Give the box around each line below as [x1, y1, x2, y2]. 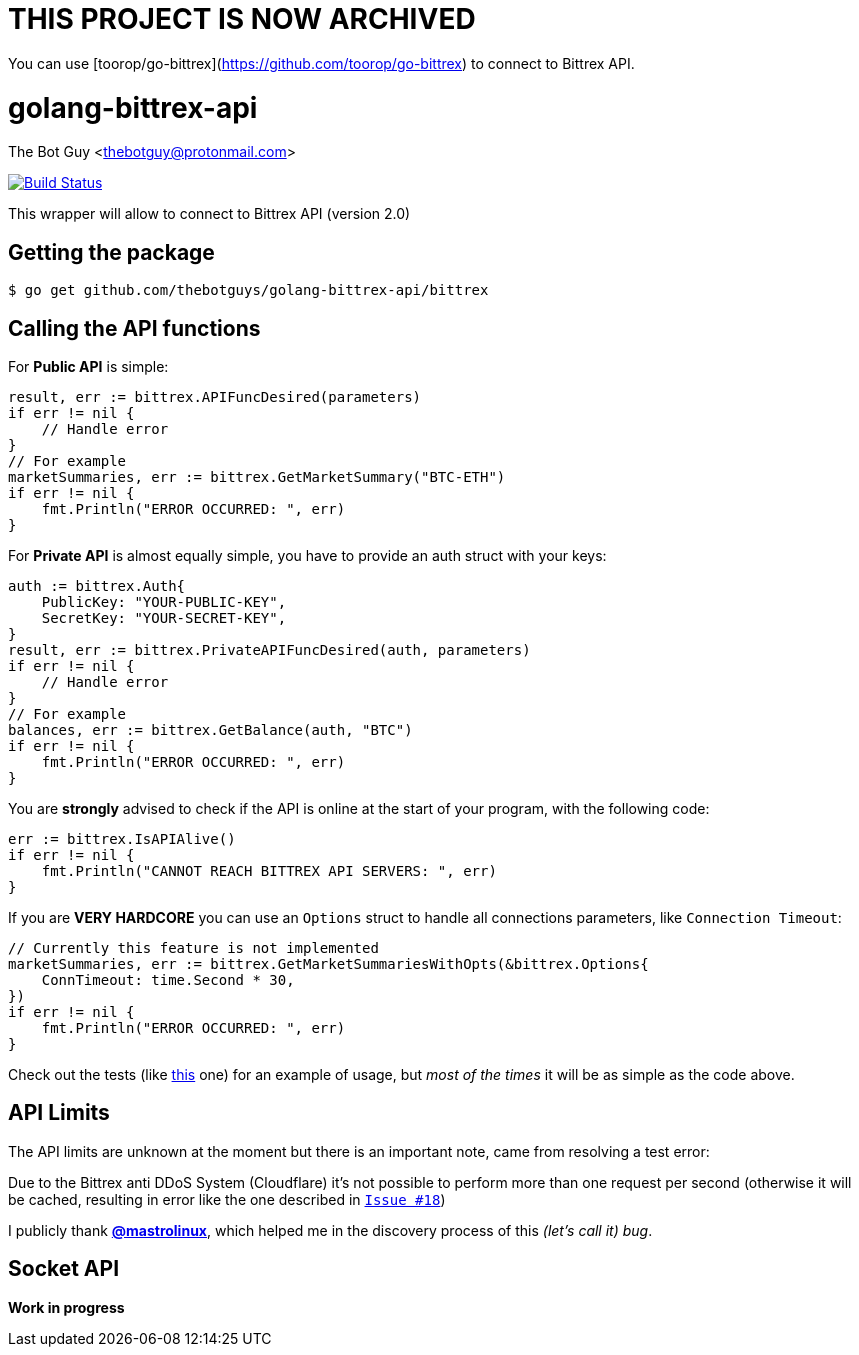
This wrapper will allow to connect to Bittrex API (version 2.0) [8, 205, 411, 223]
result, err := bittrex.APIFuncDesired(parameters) [8, 388, 422, 405]
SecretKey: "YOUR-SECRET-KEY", [41, 609, 287, 626]
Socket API [8, 1256, 120, 1282]
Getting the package [8, 239, 215, 265]
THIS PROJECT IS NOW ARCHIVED [8, 2, 476, 36]
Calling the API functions [8, 315, 261, 341]
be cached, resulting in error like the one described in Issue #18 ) [8, 1190, 446, 1208]
